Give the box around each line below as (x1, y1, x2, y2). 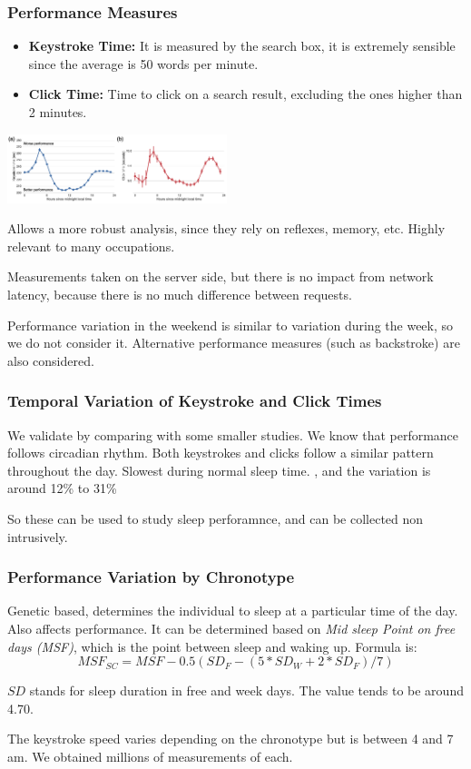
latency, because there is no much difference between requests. (7, 285, 352, 304)
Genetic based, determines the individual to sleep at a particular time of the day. (7, 601, 458, 620)
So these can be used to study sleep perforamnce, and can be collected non (7, 509, 424, 527)
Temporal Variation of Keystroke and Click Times (7, 389, 382, 412)
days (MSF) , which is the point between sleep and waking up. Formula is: (7, 636, 417, 656)
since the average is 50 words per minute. (28, 54, 259, 73)
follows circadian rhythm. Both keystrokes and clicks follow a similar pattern (7, 443, 434, 462)
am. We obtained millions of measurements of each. (7, 746, 293, 765)
